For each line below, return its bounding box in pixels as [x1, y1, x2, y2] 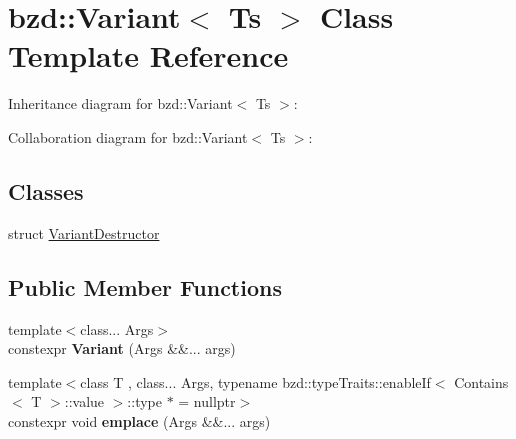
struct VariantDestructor [8, 222, 160, 243]
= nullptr [178, 391, 236, 412]
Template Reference [8, 35, 289, 76]
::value [64, 391, 105, 412]
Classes [8, 175, 84, 206]
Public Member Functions [8, 271, 282, 302]
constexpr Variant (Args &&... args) [8, 338, 236, 359]
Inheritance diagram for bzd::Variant [8, 93, 233, 114]
